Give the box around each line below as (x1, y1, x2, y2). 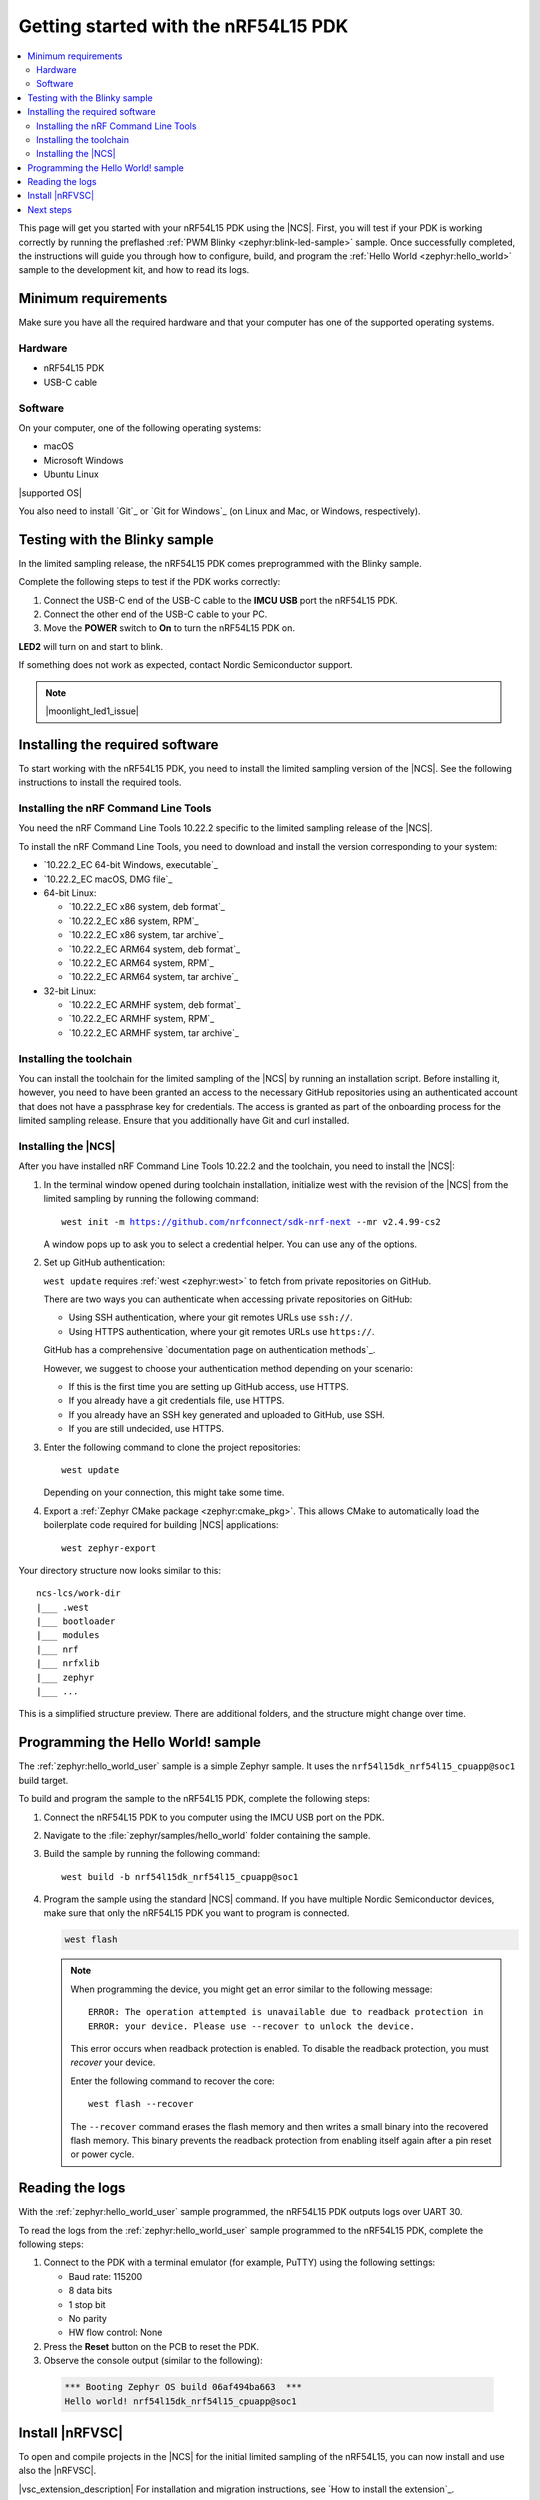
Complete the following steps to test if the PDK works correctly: (18, 576, 281, 588)
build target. (18, 1774, 69, 1786)
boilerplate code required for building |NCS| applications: (43, 1519, 279, 1531)
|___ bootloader (36, 1616, 116, 1627)
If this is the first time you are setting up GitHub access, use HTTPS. (68, 1381, 349, 1393)
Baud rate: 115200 (68, 2270, 143, 2282)
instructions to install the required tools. (18, 776, 182, 789)
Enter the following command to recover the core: (70, 2075, 275, 2087)
